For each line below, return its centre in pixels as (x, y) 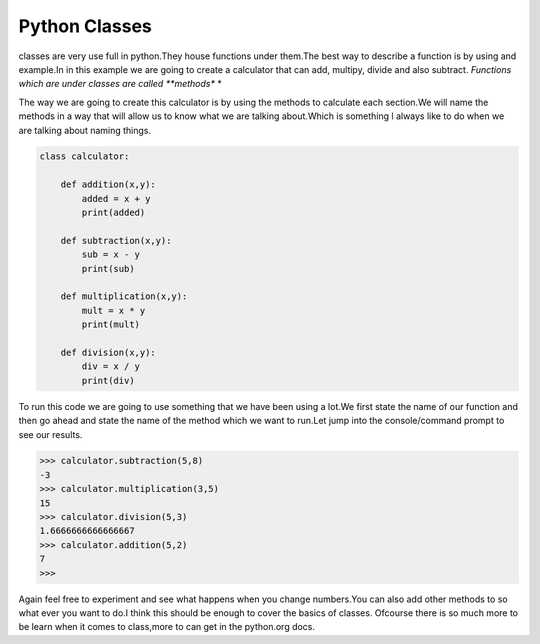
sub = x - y (110, 254)
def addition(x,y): (108, 184)
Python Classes (85, 26)
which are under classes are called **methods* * (120, 84)
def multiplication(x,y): (124, 296)
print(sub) (108, 268)
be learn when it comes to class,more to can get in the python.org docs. (166, 627)
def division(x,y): (108, 352)
